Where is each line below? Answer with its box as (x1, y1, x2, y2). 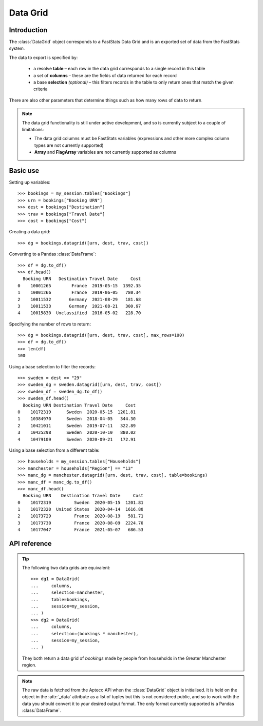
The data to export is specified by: (9, 54, 78, 60)
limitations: (22, 126, 44, 132)
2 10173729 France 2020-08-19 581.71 (18, 513, 144, 519)
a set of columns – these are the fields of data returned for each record (33, 72, 177, 78)
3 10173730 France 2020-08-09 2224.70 (18, 520, 144, 525)
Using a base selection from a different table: (9, 447, 100, 453)
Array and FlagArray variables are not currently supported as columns (34, 149, 176, 155)
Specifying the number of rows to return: (9, 321, 91, 327)
